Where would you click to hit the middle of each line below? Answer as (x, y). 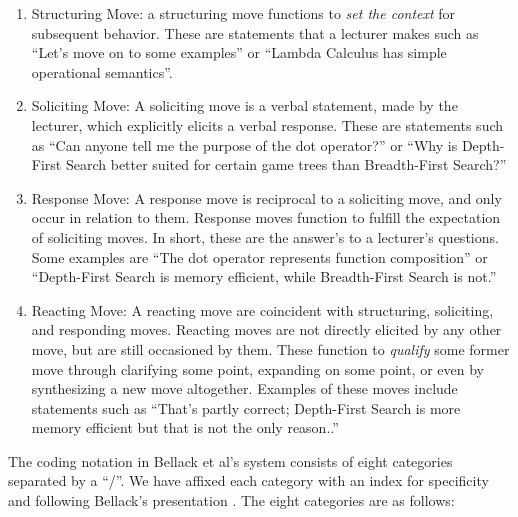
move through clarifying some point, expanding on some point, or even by (257, 368)
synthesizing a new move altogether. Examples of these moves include (244, 388)
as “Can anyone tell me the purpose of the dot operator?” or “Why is (244, 144)
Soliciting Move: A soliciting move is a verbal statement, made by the (244, 105)
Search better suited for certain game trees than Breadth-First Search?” (286, 164)
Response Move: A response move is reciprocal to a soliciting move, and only (266, 197)
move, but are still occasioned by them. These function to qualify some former (270, 348)
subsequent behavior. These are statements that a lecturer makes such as (255, 32)
